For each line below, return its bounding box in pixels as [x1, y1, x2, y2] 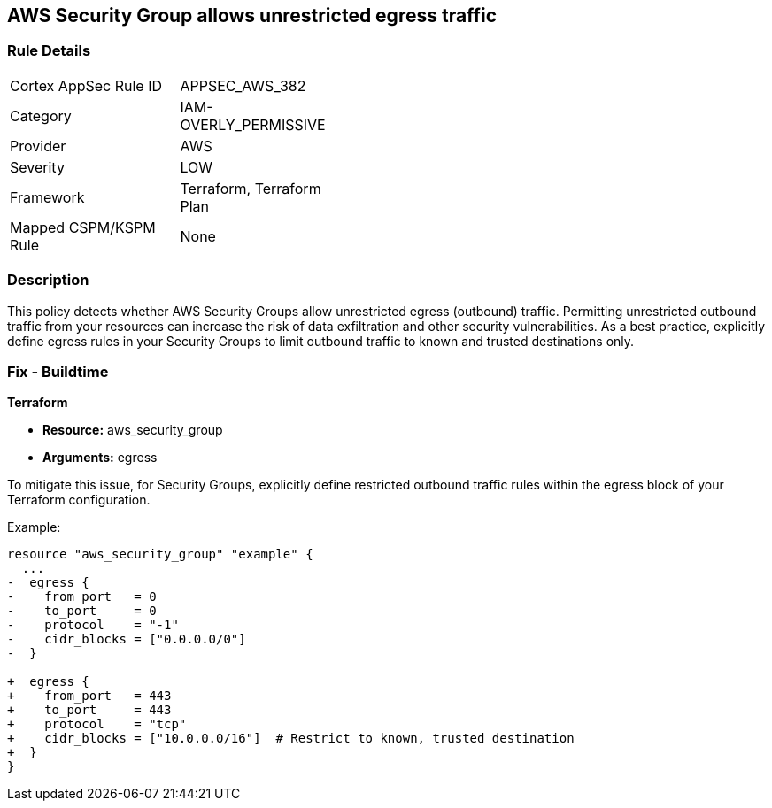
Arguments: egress [42, 450, 158, 466]
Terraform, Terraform [180, 179, 321, 197]
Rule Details [7, 42, 91, 60]
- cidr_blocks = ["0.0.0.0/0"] [7, 632, 246, 647]
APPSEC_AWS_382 [180, 76, 306, 95]
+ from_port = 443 [7, 689, 172, 704]
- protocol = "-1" [7, 618, 179, 633]
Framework [10, 188, 85, 206]
